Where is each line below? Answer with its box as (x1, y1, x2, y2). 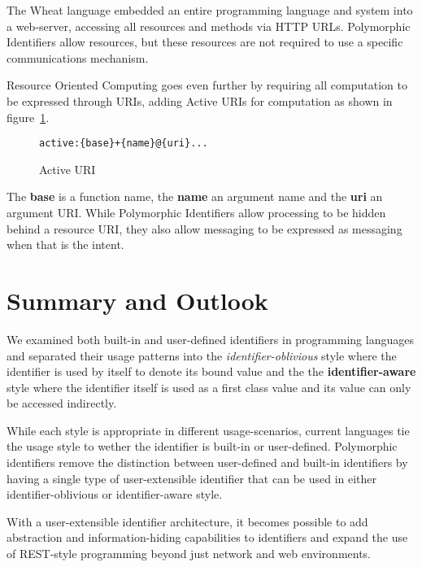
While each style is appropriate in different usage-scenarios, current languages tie (7, 421, 410, 438)
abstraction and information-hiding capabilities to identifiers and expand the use (7, 529, 408, 546)
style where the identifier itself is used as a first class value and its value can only (7, 378, 411, 395)
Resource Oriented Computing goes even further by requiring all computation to (7, 76, 407, 94)
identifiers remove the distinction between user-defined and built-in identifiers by (7, 454, 408, 471)
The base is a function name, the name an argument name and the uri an (7, 188, 383, 205)
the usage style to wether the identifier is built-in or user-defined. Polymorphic (7, 438, 398, 455)
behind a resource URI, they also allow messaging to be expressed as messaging (7, 220, 402, 237)
